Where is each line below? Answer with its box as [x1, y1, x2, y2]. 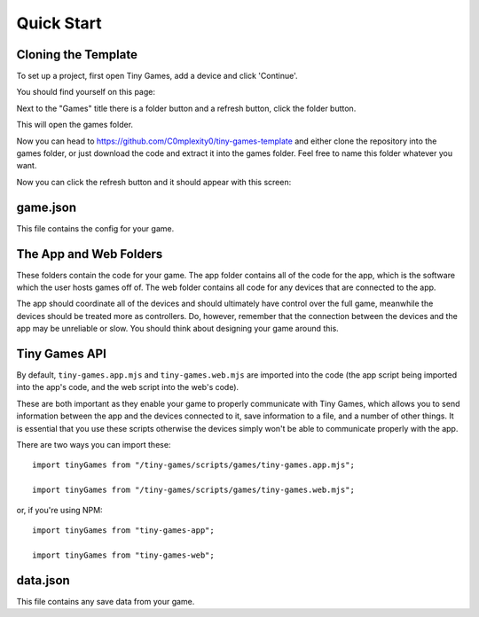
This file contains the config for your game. [16, 223, 175, 234]
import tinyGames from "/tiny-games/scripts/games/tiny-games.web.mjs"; [32, 485, 355, 496]
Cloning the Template [16, 47, 137, 62]
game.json [16, 199, 77, 215]
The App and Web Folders [16, 246, 163, 262]
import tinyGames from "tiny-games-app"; [32, 525, 215, 535]
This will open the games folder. [16, 120, 133, 130]
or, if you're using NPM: [16, 504, 103, 515]
